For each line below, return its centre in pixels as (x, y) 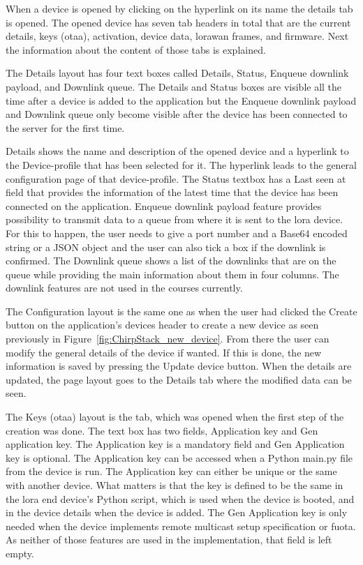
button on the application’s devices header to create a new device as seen (162, 325)
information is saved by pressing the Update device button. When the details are (179, 366)
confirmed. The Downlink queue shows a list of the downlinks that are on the (171, 261)
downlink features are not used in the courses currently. (124, 288)
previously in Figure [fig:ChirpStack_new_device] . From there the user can (168, 339)
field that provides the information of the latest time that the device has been (172, 192)
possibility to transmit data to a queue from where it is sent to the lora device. (175, 219)
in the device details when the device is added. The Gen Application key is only (177, 512)
